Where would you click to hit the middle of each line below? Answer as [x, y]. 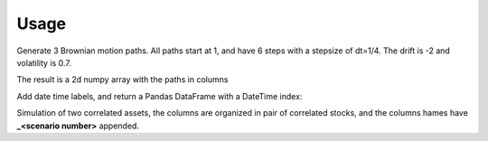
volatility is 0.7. [44, 62]
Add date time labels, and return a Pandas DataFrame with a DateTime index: [160, 96]
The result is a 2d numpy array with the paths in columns [122, 80]
